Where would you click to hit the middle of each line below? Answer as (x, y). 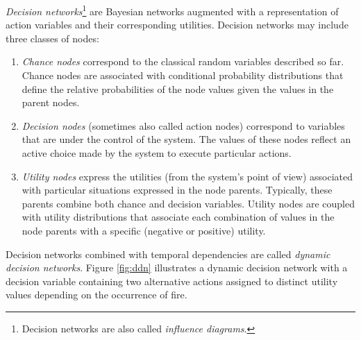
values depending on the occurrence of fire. (96, 295)
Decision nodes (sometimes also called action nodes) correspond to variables (183, 125)
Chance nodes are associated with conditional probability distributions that (183, 75)
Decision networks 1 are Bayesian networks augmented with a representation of (172, 10)
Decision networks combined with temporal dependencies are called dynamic (168, 254)
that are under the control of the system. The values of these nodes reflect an (186, 139)
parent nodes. (51, 102)
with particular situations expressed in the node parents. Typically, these (177, 190)
